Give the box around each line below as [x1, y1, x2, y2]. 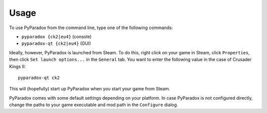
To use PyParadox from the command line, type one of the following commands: [9, 25, 173, 31]
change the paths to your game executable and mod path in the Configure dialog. [9, 102, 178, 108]
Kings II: [9, 63, 26, 69]
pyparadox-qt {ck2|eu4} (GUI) [21, 40, 91, 46]
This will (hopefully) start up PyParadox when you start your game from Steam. [9, 86, 171, 92]
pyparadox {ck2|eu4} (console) [21, 34, 91, 39]
